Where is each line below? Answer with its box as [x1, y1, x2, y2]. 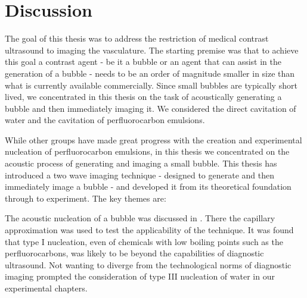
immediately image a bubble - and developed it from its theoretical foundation [5, 180, 292, 193]
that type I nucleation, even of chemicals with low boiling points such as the [5, 235, 283, 247]
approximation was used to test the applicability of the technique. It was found [5, 224, 294, 236]
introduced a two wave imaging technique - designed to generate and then [5, 168, 275, 181]
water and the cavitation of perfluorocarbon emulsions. [5, 114, 205, 126]
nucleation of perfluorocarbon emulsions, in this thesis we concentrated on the [5, 145, 290, 158]
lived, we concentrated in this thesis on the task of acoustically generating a [5, 90, 282, 103]
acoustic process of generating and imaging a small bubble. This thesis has [5, 157, 277, 170]
